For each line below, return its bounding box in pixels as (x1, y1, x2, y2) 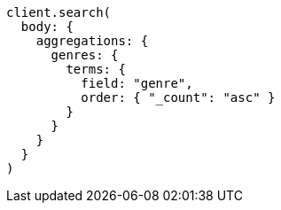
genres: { (51, 48, 119, 62)
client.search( (6, 5, 112, 19)
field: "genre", (81, 76, 193, 90)
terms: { (66, 62, 126, 76)
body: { (20, 19, 74, 34)
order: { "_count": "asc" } (81, 90, 276, 105)
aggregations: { (35, 34, 149, 48)
